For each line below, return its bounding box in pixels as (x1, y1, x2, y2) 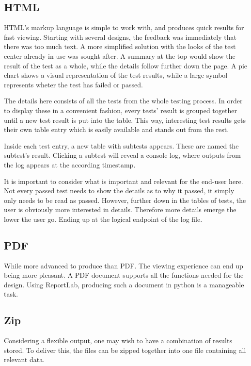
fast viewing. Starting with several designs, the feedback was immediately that (4, 32, 236, 42)
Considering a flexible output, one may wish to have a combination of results (4, 335, 232, 346)
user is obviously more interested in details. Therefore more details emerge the (4, 204, 236, 215)
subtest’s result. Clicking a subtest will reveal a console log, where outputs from (4, 150, 241, 160)
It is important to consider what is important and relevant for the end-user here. (4, 176, 243, 186)
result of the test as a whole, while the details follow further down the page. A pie (4, 60, 248, 70)
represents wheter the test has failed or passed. (4, 79, 143, 89)
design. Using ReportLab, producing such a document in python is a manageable (4, 279, 244, 289)
